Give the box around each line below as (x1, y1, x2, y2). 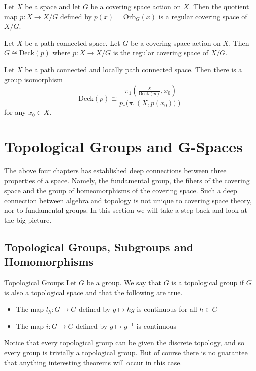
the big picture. (4, 214, 52, 225)
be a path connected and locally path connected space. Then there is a (25, 64, 242, 74)
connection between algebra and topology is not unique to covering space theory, (4, 195, 252, 205)
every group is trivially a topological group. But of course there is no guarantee (4, 347, 248, 358)
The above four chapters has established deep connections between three (4, 165, 227, 175)
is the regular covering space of (113, 47, 208, 58)
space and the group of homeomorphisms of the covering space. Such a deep (4, 185, 237, 196)
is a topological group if (171, 277, 244, 288)
